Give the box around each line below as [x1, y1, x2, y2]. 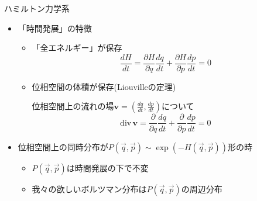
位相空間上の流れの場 [32, 100, 114, 112]
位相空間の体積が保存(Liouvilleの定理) [32, 80, 176, 92]
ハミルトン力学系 [4, 2, 70, 14]
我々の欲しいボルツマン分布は [32, 182, 147, 195]
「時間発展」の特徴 [18, 22, 92, 34]
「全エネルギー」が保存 [32, 41, 122, 54]
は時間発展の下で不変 [66, 161, 149, 174]
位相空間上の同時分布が [18, 140, 108, 153]
